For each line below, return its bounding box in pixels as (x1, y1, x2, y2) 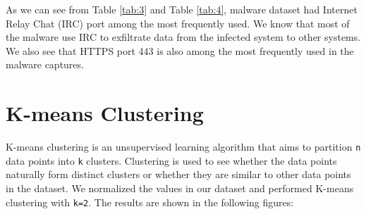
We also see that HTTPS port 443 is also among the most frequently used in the (6, 43, 354, 58)
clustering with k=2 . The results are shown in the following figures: (6, 194, 294, 209)
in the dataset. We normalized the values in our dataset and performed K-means (6, 181, 354, 195)
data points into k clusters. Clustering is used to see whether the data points (6, 153, 337, 168)
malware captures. (6, 57, 84, 72)
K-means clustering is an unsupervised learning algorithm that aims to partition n (6, 139, 361, 154)
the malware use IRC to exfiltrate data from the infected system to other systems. (6, 30, 361, 44)
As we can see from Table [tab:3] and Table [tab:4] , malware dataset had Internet (6, 2, 358, 16)
